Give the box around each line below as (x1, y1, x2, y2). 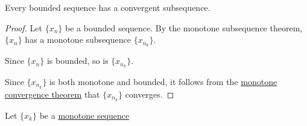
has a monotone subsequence (25, 33, 131, 46)
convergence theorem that (5, 87, 100, 100)
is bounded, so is (46, 54, 109, 67)
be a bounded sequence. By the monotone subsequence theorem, (65, 21, 303, 34)
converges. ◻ (125, 87, 174, 100)
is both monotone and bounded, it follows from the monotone (49, 75, 277, 87)
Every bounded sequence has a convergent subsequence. (5, 1, 210, 13)
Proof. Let (5, 21, 42, 34)
